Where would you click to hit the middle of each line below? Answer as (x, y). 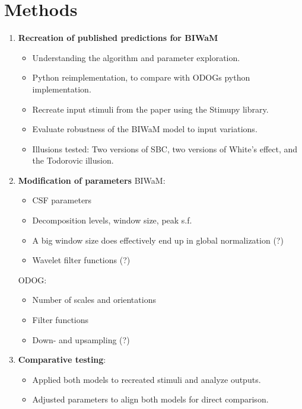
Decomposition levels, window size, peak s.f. (112, 220)
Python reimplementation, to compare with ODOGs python (141, 77)
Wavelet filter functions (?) (81, 260)
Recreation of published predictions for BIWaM (118, 38)
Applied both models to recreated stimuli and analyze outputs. (147, 379)
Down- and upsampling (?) (81, 339)
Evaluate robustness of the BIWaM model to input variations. (145, 129)
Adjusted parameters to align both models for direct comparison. (150, 399)
